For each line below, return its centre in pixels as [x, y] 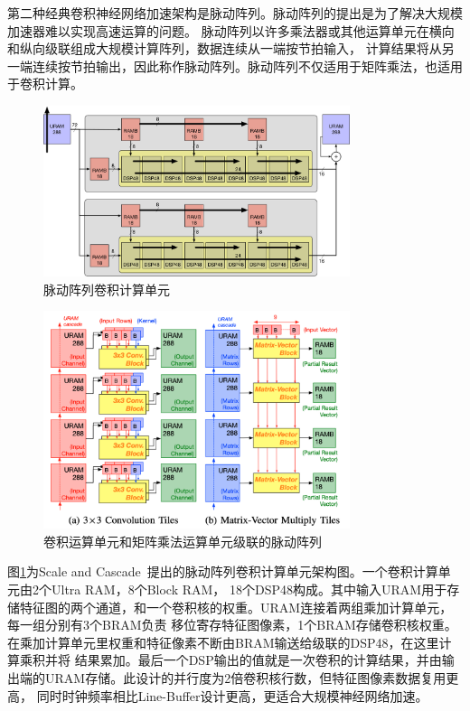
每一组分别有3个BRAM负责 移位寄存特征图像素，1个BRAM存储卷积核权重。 [232, 625]
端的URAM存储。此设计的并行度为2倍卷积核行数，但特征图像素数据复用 [233, 678]
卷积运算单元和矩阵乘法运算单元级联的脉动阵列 [183, 541]
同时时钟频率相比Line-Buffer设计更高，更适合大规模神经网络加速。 [232, 695]
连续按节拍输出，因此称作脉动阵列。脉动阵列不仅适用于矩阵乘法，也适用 [247, 65]
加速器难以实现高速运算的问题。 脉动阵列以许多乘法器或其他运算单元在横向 [231, 30]
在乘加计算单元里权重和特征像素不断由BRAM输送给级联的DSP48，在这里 [223, 642]
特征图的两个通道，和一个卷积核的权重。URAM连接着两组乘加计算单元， [236, 607]
